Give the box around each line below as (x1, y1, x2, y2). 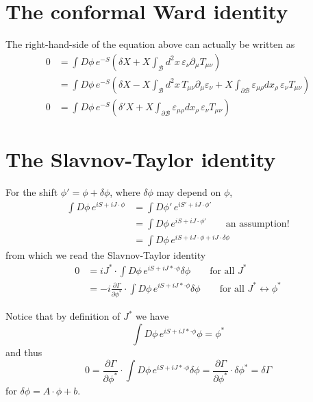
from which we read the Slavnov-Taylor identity (5, 247, 206, 262)
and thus (5, 344, 42, 359)
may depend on (156, 184, 221, 199)
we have (136, 309, 169, 323)
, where (110, 184, 140, 199)
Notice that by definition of (5, 309, 121, 323)
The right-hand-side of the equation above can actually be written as (5, 37, 295, 51)
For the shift (5, 184, 58, 199)
